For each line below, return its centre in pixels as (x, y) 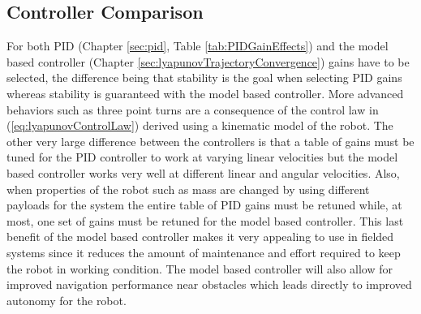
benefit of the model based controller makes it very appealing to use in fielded (200, 237)
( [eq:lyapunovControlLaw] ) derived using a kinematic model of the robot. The (200, 125)
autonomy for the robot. (67, 300)
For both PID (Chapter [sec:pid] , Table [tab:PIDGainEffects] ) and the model (198, 46)
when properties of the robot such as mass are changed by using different (188, 189)
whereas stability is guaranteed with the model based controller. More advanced (205, 93)
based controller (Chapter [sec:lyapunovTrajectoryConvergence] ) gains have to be (208, 61)
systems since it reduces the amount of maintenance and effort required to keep (204, 252)
